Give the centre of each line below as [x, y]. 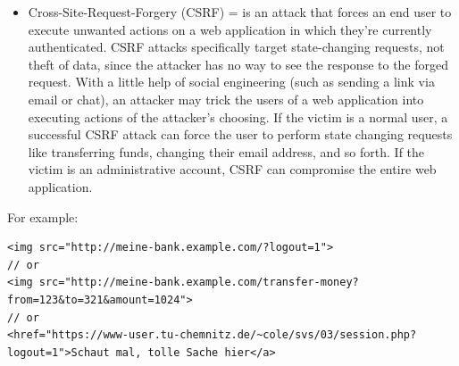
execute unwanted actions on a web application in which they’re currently [230, 29]
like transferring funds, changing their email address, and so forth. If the [226, 151]
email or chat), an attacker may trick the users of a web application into [226, 99]
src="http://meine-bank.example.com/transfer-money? [199, 283]
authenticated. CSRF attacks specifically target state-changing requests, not [236, 47]
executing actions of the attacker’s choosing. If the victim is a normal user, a [238, 116]
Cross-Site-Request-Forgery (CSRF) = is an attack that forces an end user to [240, 12]
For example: [43, 216]
